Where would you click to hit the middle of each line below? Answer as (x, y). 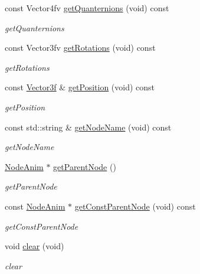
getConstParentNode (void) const (135, 206)
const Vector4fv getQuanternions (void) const (87, 8)
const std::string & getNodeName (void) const (88, 127)
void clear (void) (35, 246)
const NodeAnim (35, 206)
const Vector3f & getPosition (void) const (80, 87)
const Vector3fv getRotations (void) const (80, 48)
